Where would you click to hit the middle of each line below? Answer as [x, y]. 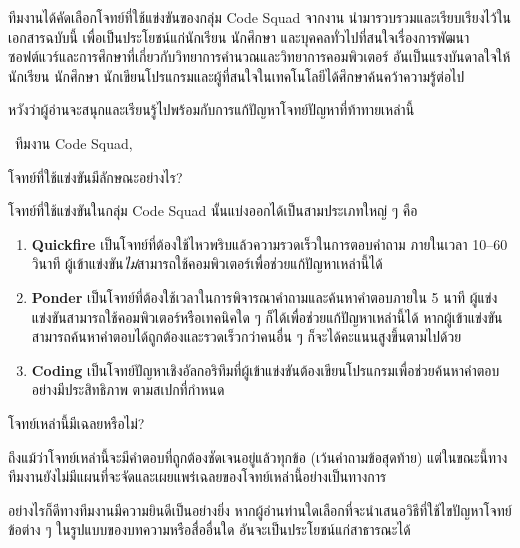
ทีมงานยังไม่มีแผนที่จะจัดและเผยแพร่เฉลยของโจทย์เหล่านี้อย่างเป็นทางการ [197, 476]
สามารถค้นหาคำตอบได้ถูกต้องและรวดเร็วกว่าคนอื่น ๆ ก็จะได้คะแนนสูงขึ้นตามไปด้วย [246, 336]
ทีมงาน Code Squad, [73, 142]
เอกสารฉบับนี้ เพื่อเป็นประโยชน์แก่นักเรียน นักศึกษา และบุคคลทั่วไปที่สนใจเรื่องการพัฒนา [239, 36]
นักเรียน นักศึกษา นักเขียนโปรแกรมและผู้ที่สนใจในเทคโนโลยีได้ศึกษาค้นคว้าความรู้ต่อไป [236, 75]
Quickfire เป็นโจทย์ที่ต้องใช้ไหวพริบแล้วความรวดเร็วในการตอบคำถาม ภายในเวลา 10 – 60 [269, 243]
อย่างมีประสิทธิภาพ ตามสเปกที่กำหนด [128, 389]
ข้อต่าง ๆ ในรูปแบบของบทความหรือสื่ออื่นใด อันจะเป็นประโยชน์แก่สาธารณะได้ [209, 529]
